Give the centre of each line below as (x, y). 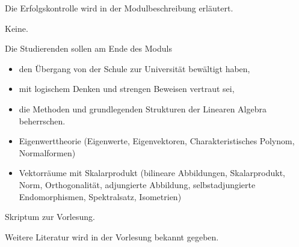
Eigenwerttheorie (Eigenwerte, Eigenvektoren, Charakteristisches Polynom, (157, 141)
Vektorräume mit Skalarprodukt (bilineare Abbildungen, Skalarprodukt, (152, 173)
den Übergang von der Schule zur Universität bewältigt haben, (134, 68)
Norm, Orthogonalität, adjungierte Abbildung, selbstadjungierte (137, 184)
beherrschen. (42, 120)
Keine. (17, 28)
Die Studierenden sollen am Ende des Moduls (88, 48)
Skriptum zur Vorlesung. (50, 217)
